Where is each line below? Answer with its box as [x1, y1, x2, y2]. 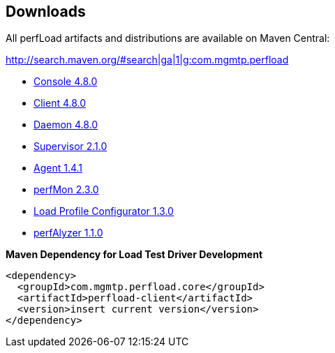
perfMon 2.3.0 [33, 183, 99, 196]
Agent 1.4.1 [33, 162, 83, 174]
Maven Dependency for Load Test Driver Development [6, 248, 263, 261]
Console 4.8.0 [33, 75, 98, 88]
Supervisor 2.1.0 [33, 140, 107, 153]
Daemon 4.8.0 [33, 119, 98, 131]
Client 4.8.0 [33, 97, 87, 110]
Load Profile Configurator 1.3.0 [33, 205, 174, 218]
